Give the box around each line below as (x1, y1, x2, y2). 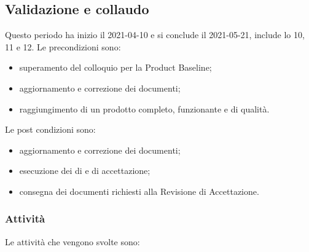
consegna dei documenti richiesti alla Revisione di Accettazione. (19, 184, 259, 197)
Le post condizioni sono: (5, 123, 96, 136)
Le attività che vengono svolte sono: (5, 235, 140, 248)
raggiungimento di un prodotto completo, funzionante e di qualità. (19, 102, 270, 115)
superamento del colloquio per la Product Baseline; (19, 61, 212, 74)
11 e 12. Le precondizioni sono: (5, 40, 121, 53)
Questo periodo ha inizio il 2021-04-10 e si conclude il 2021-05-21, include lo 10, (5, 28, 305, 41)
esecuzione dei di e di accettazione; (19, 164, 151, 177)
